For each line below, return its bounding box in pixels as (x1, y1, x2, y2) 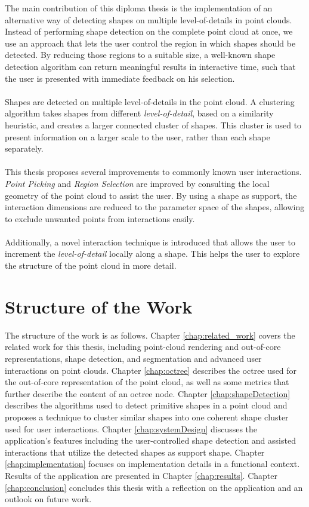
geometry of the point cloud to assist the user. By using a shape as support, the (5, 189, 297, 201)
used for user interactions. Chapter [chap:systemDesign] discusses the (5, 422, 258, 435)
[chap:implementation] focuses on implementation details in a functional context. (5, 457, 300, 470)
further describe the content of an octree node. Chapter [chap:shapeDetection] (5, 387, 291, 400)
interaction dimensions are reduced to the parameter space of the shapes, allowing (5, 201, 305, 213)
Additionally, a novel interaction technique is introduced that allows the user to (5, 235, 295, 248)
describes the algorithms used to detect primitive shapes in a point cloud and (5, 399, 288, 411)
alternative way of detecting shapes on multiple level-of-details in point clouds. (5, 13, 292, 26)
